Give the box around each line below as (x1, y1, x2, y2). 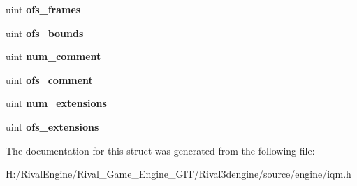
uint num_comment (6, 49, 101, 64)
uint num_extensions (6, 96, 107, 110)
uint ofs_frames (6, 2, 81, 16)
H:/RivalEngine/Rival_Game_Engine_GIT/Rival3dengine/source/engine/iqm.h (6, 166, 351, 181)
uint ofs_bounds (6, 25, 84, 40)
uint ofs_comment (6, 72, 93, 87)
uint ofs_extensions (6, 119, 99, 134)
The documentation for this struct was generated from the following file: (6, 143, 315, 157)
